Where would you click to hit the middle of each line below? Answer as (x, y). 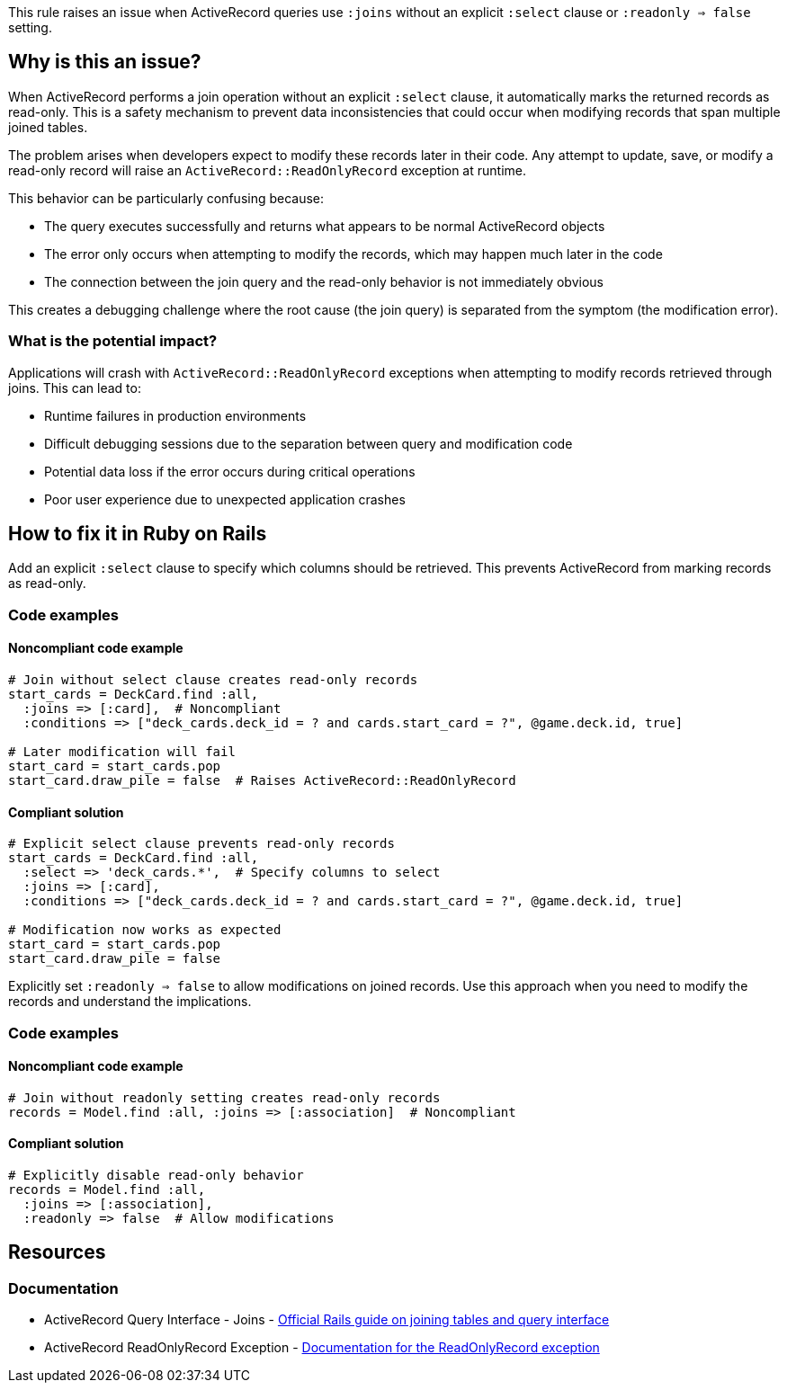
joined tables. (48, 127)
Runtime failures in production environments (175, 415)
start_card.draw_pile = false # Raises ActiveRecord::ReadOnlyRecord (262, 781)
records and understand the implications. (130, 1002)
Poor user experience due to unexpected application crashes (225, 499)
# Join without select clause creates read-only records (213, 680)
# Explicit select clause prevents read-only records (201, 844)
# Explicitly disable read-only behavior (156, 1176)
